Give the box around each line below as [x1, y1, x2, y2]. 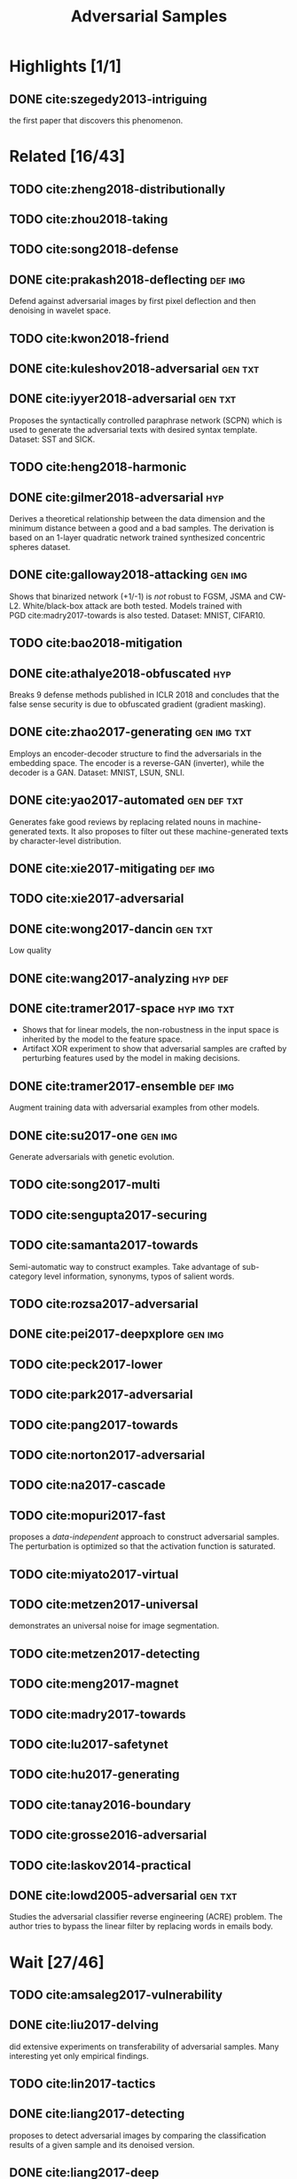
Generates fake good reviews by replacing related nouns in [9, 816, 225, 827]
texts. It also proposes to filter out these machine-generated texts [48, 826, 289, 836]
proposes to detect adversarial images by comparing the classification [9, 2130, 267, 2141]
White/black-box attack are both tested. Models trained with [22, 600, 242, 611]
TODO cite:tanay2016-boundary [9, 1797, 191, 1812]
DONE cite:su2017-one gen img [9, 1128, 178, 1143]
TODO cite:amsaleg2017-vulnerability [9, 1987, 223, 2002]
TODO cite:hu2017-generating [9, 1767, 180, 1783]
